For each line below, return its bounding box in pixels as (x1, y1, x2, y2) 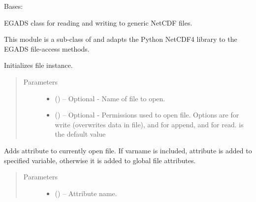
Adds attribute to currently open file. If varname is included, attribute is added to (4, 145, 252, 155)
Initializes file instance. (4, 60, 73, 70)
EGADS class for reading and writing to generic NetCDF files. (4, 17, 192, 28)
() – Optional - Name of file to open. (55, 93, 165, 103)
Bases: (4, 1, 23, 11)
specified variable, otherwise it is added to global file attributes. (4, 155, 196, 165)
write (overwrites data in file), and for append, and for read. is (55, 119, 244, 129)
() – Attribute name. (55, 188, 117, 198)
